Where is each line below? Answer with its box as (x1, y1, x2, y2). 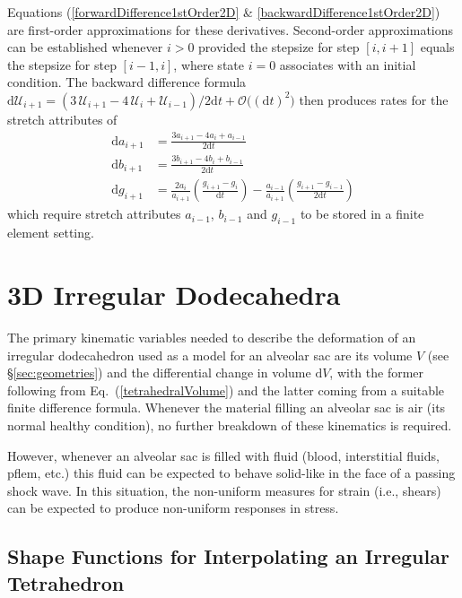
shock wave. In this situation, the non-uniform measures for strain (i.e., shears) (7, 481, 441, 499)
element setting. (7, 223, 94, 242)
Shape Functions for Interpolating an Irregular (7, 542, 449, 570)
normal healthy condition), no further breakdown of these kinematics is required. (7, 415, 452, 434)
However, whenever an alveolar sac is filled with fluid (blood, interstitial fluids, (7, 446, 440, 464)
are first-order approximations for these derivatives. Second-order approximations (7, 20, 454, 39)
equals (420, 38, 455, 56)
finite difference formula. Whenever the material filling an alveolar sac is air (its (7, 398, 446, 417)
